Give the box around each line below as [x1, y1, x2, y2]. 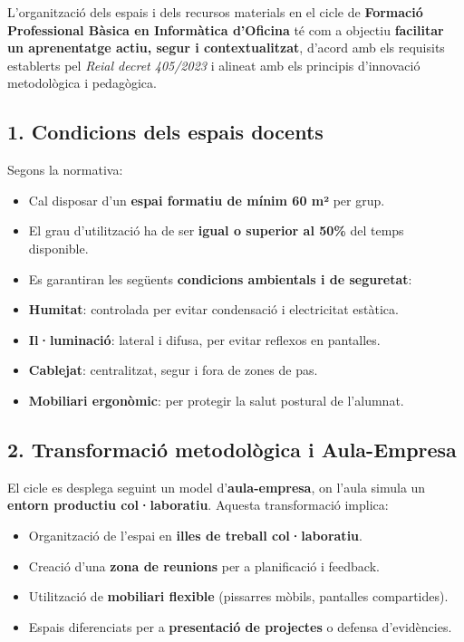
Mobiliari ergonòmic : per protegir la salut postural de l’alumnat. [28, 390, 404, 409]
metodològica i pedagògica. [7, 73, 157, 92]
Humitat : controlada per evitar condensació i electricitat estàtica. [28, 300, 399, 319]
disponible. [28, 238, 89, 257]
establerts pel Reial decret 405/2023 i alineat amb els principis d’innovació [7, 55, 420, 74]
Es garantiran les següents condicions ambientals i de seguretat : [28, 269, 412, 288]
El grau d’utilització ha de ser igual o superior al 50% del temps [28, 221, 404, 240]
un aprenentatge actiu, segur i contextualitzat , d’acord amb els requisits [7, 38, 445, 57]
